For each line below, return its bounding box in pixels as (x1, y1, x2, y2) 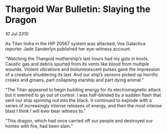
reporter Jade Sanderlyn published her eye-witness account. (5, 46, 131, 52)
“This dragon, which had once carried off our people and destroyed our (5, 117, 153, 123)
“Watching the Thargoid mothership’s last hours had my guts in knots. (5, 55, 149, 61)
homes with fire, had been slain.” (5, 123, 73, 129)
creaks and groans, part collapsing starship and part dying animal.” (5, 77, 144, 83)
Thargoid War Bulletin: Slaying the (5, 4, 150, 15)
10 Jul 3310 (5, 31, 29, 37)
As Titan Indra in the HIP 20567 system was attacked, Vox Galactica (5, 40, 145, 46)
